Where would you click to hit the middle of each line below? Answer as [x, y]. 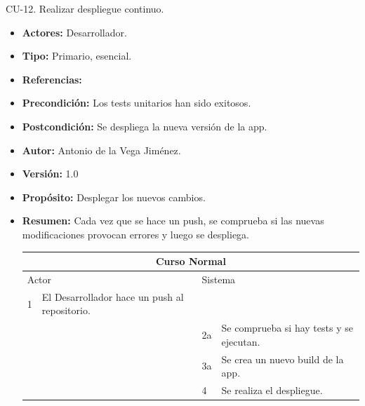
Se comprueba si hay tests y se [287, 328]
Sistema [219, 279]
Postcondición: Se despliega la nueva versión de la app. [145, 126]
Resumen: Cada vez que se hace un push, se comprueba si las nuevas [173, 221]
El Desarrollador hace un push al [113, 296]
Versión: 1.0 [50, 174]
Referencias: [52, 79]
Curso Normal [191, 261]
